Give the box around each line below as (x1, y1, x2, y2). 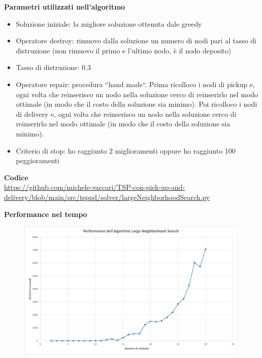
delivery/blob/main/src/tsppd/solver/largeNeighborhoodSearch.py (4, 191, 210, 202)
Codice (4, 172, 29, 182)
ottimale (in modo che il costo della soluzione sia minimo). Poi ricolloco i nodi (16, 99, 257, 109)
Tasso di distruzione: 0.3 (16, 62, 91, 73)
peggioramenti (16, 155, 60, 166)
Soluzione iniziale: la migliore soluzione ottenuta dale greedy (16, 18, 202, 29)
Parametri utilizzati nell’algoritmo (4, 2, 125, 12)
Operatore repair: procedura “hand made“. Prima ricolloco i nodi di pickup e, (16, 79, 255, 89)
